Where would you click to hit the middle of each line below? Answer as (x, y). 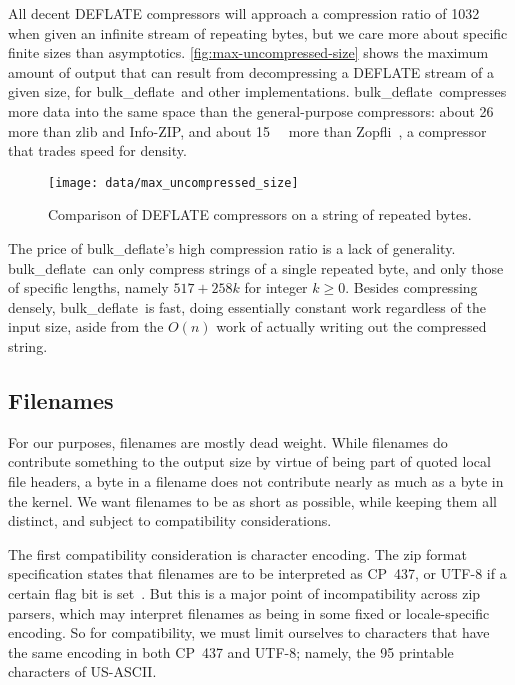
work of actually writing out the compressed (351, 326)
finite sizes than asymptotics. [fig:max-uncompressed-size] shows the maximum (248, 52)
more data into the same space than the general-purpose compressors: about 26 (251, 110)
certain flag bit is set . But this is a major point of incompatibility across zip (244, 592)
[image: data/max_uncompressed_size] (173, 182)
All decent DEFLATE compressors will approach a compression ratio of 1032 (244, 13)
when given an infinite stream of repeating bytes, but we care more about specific (258, 32)
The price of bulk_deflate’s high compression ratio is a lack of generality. (232, 248)
